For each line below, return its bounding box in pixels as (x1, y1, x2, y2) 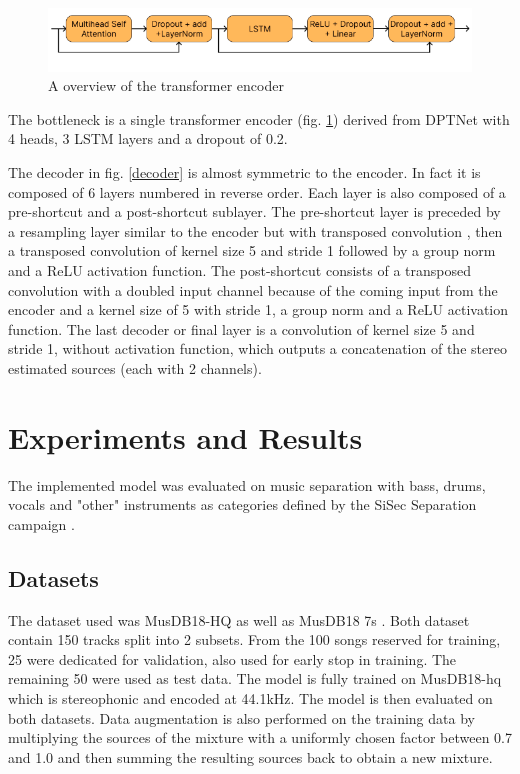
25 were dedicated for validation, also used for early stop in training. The (8, 648, 457, 669)
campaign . (8, 513, 75, 534)
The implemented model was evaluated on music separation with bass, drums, (8, 474, 486, 495)
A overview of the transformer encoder (48, 75, 284, 96)
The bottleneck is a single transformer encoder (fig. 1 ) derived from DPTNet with (8, 108, 510, 129)
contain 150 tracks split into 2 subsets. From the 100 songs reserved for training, (8, 629, 501, 650)
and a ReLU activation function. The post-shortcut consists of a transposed (8, 259, 472, 280)
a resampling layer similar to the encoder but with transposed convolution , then (8, 220, 503, 241)
